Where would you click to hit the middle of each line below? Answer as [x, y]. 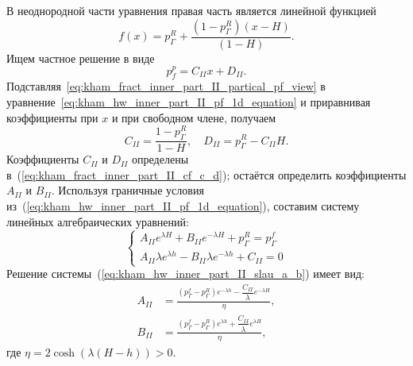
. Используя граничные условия [127, 190]
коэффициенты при [52, 117]
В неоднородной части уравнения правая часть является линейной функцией [191, 10]
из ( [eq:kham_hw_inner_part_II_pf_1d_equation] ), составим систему [183, 205]
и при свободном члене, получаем [194, 117]
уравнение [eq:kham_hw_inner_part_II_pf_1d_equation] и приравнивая [189, 102]
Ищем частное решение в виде [81, 58]
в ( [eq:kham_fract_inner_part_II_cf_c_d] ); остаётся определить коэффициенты [206, 174]
